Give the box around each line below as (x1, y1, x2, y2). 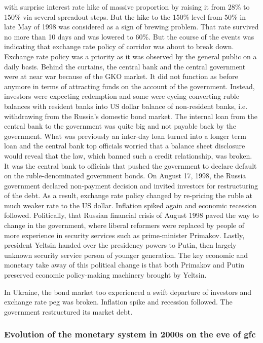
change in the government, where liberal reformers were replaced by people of (4, 220, 245, 231)
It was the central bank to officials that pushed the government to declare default (4, 160, 257, 171)
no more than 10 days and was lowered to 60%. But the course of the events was (4, 31, 254, 42)
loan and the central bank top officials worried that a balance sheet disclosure (4, 140, 245, 151)
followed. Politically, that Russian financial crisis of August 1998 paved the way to (4, 210, 259, 220)
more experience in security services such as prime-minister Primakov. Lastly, (4, 230, 245, 240)
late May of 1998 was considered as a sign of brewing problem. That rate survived (4, 21, 259, 32)
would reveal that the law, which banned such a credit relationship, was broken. (4, 150, 252, 161)
